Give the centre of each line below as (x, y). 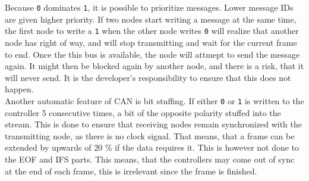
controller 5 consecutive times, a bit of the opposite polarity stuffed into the (143, 112)
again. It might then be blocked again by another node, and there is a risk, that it (154, 66)
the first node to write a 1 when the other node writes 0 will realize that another (152, 31)
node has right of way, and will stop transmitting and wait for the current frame (151, 42)
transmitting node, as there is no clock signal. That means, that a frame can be (150, 135)
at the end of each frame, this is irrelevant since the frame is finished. (131, 171)
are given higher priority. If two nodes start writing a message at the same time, (151, 19)
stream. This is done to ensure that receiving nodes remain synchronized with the (153, 124)
